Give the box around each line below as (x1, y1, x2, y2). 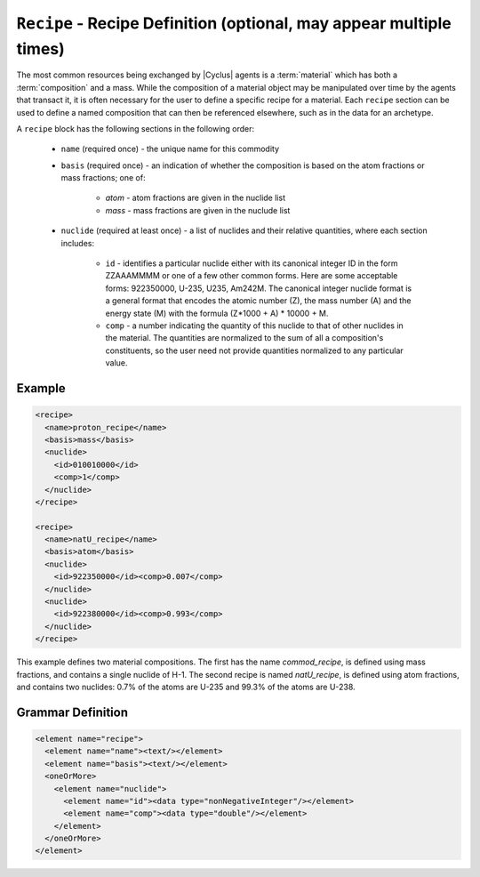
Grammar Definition (16, 704, 129, 720)
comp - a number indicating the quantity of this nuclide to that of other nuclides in (105, 320, 404, 331)
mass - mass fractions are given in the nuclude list (105, 205, 291, 215)
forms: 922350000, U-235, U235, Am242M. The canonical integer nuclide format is (105, 283, 412, 294)
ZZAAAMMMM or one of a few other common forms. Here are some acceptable (105, 270, 398, 281)
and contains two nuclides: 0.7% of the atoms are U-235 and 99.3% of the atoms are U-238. (16, 681, 356, 692)
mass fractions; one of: (60, 173, 146, 183)
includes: (60, 237, 95, 248)
